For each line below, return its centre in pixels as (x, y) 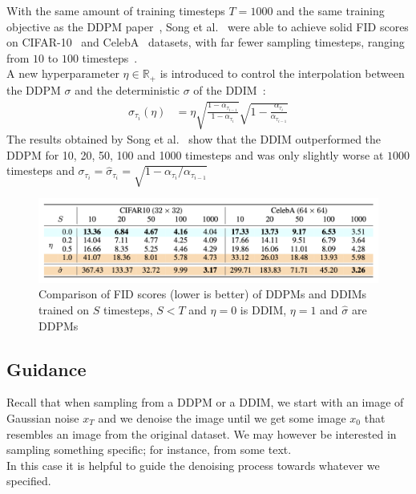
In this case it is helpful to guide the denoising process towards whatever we (193, 465)
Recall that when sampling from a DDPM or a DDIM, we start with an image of (205, 402)
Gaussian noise (43, 417)
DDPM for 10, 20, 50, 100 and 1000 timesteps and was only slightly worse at (195, 154)
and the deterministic (127, 89)
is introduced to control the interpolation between (282, 73)
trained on (64, 309)
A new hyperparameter (63, 73)
